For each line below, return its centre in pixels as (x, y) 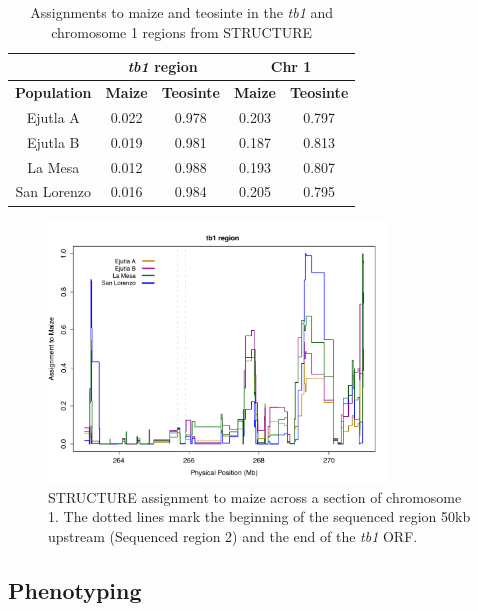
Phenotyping (75, 590)
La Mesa (53, 166)
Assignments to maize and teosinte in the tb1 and (182, 12)
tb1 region (162, 66)
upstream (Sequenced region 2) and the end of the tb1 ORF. (233, 536)
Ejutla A (53, 116)
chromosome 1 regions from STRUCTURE (182, 31)
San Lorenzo (53, 191)
